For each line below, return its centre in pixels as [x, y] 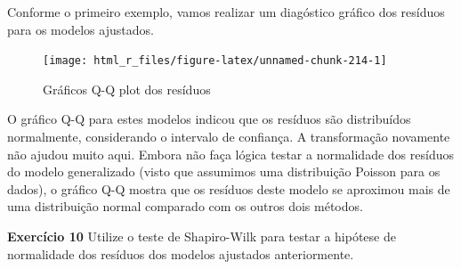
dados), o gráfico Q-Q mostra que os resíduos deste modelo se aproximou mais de [229, 188]
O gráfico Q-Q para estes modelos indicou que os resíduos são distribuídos [209, 119]
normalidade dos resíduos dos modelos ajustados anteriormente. [181, 253]
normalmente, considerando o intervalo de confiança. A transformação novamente [229, 137]
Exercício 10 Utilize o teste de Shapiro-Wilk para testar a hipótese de [202, 236]
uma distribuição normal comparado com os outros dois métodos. [185, 206]
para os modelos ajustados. [81, 29]
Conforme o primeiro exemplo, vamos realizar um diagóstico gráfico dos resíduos [226, 12]
